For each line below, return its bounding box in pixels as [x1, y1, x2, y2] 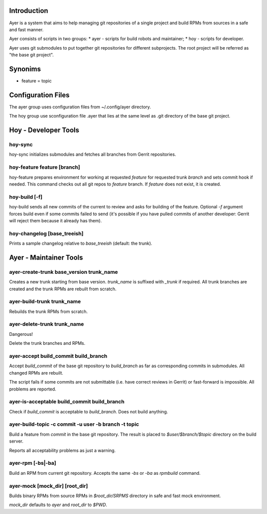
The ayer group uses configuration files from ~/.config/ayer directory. [9, 104, 151, 110]
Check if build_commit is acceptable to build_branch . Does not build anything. [9, 408, 168, 414]
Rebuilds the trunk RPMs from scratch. [9, 308, 88, 315]
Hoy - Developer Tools [9, 126, 80, 134]
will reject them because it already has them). [9, 217, 102, 223]
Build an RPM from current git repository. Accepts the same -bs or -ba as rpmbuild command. [9, 470, 201, 476]
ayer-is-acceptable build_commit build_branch [9, 398, 125, 405]
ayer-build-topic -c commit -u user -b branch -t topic [9, 421, 139, 428]
